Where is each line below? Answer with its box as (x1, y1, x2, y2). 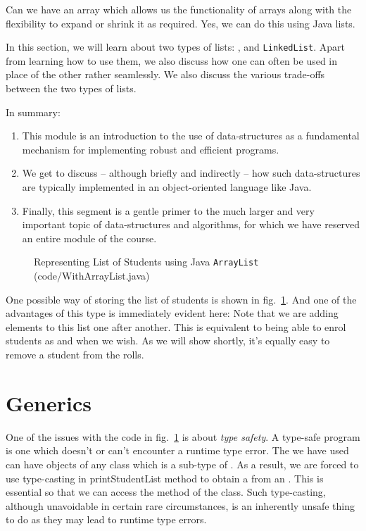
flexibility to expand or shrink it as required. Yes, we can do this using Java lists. (6, 15, 355, 30)
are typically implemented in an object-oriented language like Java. (22, 180, 312, 194)
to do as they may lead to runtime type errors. (6, 512, 207, 527)
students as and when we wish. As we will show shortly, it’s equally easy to (6, 333, 330, 348)
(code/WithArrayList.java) (34, 268, 150, 283)
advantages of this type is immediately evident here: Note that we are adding (6, 306, 339, 320)
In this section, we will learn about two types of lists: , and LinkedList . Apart (6, 39, 345, 54)
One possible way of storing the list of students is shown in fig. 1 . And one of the (6, 292, 357, 306)
